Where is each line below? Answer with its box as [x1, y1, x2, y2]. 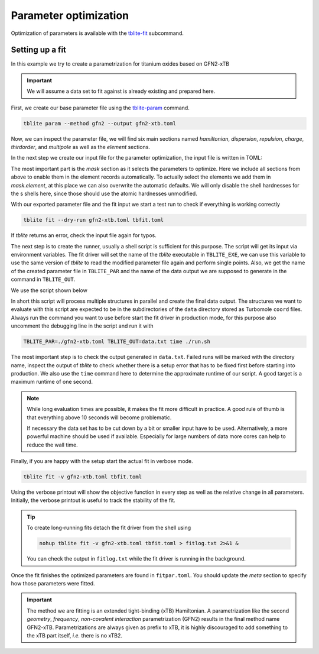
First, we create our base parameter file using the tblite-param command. [11, 104, 190, 111]
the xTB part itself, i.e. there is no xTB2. [27, 632, 123, 639]
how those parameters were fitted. [11, 579, 95, 587]
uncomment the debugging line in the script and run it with [11, 322, 154, 329]
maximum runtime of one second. [11, 378, 93, 386]
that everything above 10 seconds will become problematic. [27, 414, 172, 421]
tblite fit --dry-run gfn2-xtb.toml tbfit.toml [23, 216, 164, 224]
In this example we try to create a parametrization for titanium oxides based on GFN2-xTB [11, 60, 230, 67]
